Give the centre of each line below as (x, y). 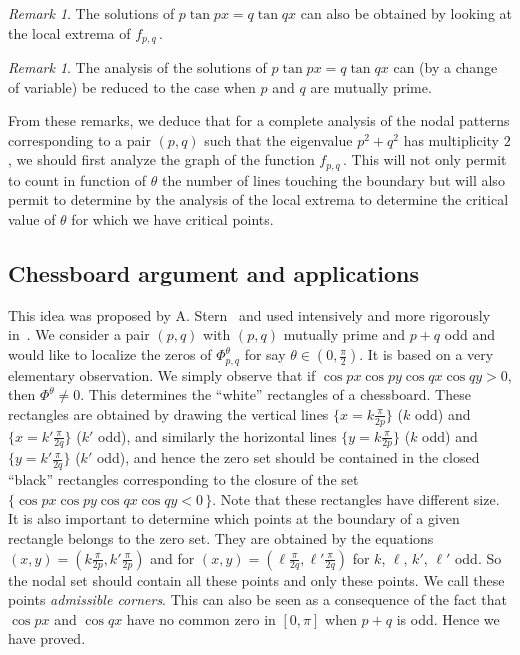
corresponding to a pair (79, 139)
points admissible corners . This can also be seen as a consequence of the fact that (257, 599)
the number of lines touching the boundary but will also (333, 179)
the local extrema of (69, 32)
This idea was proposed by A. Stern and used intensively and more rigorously (249, 314)
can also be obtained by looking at (406, 13)
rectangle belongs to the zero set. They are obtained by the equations (221, 537)
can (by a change (445, 67)
